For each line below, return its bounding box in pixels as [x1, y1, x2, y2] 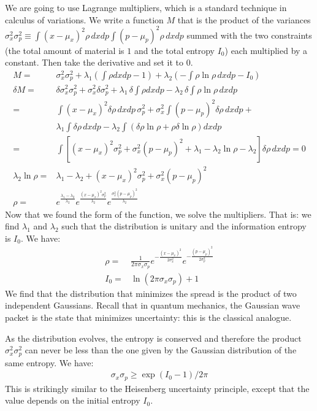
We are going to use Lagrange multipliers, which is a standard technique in [5, 1, 287, 13]
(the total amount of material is [5, 44, 124, 56]
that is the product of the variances [177, 13, 311, 26]
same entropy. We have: [5, 356, 94, 369]
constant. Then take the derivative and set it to [5, 56, 184, 69]
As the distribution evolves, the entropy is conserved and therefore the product [5, 331, 302, 344]
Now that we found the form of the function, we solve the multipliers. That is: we [5, 207, 311, 220]
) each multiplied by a [224, 44, 308, 56]
